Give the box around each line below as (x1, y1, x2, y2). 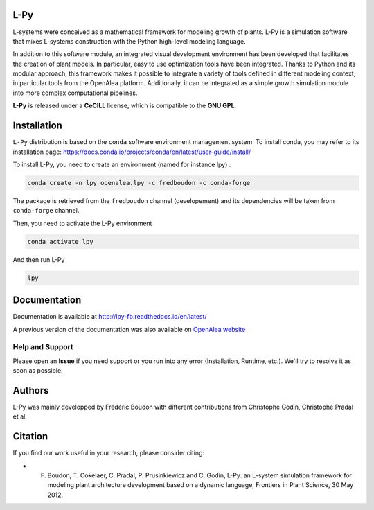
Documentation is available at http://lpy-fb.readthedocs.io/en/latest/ (12, 313, 207, 321)
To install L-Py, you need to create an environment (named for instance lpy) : (12, 160, 231, 168)
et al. (12, 412, 27, 421)
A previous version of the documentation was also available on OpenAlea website (12, 325, 246, 333)
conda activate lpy (27, 238, 93, 245)
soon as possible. (12, 367, 63, 375)
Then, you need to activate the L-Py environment (12, 219, 152, 227)
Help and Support (12, 342, 73, 352)
